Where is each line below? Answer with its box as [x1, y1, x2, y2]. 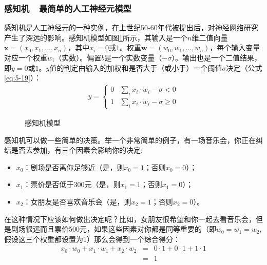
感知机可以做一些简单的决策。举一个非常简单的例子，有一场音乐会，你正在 [4, 134, 256, 145]
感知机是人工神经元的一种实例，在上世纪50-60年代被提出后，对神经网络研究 [4, 22, 258, 33]
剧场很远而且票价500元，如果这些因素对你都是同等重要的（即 [11, 223, 216, 234]
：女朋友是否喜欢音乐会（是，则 [23, 196, 131, 207]
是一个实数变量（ [104, 52, 162, 63]
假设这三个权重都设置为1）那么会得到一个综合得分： [4, 233, 180, 244]
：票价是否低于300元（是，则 [23, 179, 121, 190]
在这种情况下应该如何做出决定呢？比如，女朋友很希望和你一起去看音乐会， [4, 213, 256, 224]
